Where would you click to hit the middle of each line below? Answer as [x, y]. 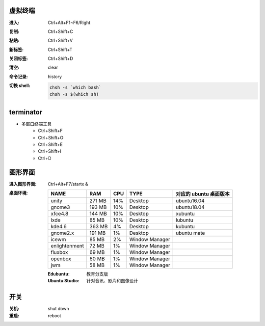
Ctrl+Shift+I [50, 151]
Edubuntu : [59, 274]
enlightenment [67, 245]
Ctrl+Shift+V [60, 41]
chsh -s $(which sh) [74, 94]
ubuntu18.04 [190, 207]
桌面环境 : [18, 193]
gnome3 [60, 207]
